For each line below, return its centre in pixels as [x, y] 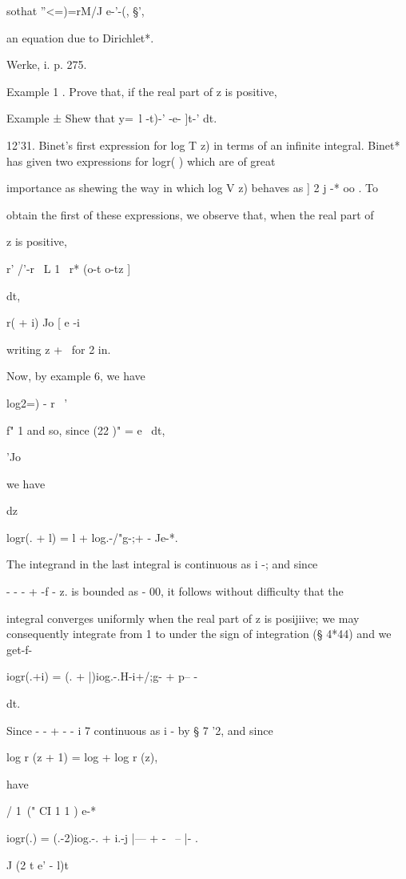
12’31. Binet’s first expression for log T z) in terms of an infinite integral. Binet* [203, 144]
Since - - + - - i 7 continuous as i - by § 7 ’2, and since [140, 730]
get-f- [20, 649]
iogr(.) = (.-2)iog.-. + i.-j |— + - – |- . [102, 837]
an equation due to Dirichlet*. [80, 37]
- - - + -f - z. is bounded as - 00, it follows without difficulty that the [175, 591]
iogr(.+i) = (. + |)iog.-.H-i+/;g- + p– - [102, 676]
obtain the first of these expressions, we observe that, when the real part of [190, 214]
